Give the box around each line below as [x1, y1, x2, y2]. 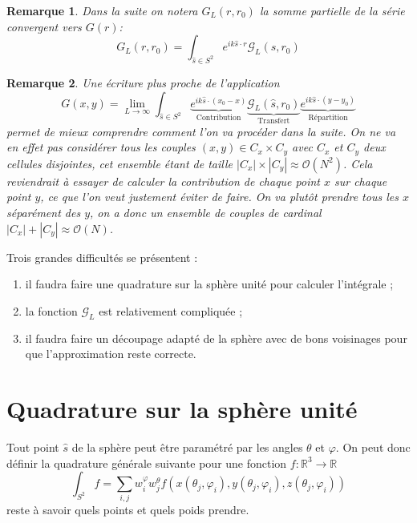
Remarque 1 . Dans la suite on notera [6, 2, 198, 18]
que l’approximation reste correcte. [25, 345, 196, 362]
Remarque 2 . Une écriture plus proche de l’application [6, 74, 280, 91]
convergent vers [6, 18, 82, 34]
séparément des [6, 204, 81, 221]
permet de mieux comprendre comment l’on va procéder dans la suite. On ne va [6, 123, 396, 139]
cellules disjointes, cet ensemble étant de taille [6, 155, 233, 171]
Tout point [6, 438, 59, 455]
